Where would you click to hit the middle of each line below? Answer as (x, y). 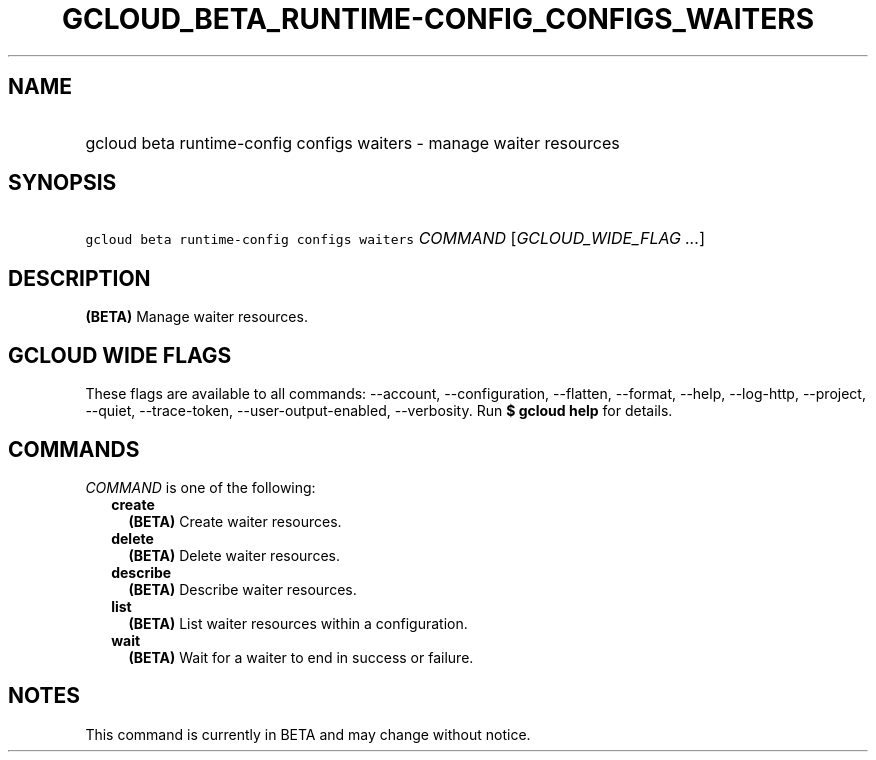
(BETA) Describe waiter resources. (242, 589)
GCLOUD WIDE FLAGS (120, 355)
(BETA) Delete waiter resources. (234, 555)
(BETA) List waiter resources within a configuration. (298, 623)
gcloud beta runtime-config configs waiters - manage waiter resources (352, 142)
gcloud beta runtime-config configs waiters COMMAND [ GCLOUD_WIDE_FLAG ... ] (395, 238)
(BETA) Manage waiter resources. (196, 317)
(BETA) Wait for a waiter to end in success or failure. (301, 657)
